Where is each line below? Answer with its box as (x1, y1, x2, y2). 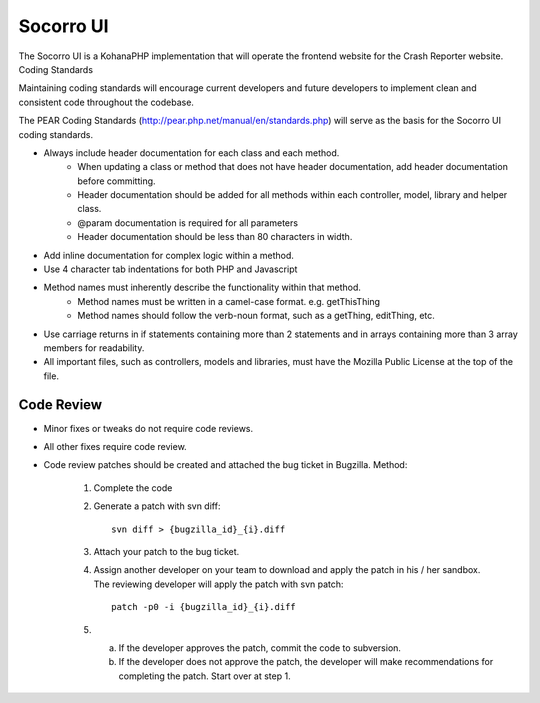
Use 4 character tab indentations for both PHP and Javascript (43, 263, 298, 275)
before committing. (77, 175, 156, 187)
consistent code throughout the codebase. (18, 96, 195, 108)
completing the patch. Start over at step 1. (118, 670, 291, 682)
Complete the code (93, 481, 173, 494)
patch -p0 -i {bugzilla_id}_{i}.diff (111, 601, 297, 613)
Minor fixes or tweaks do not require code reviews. (43, 422, 254, 434)
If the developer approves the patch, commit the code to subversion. (118, 641, 402, 654)
